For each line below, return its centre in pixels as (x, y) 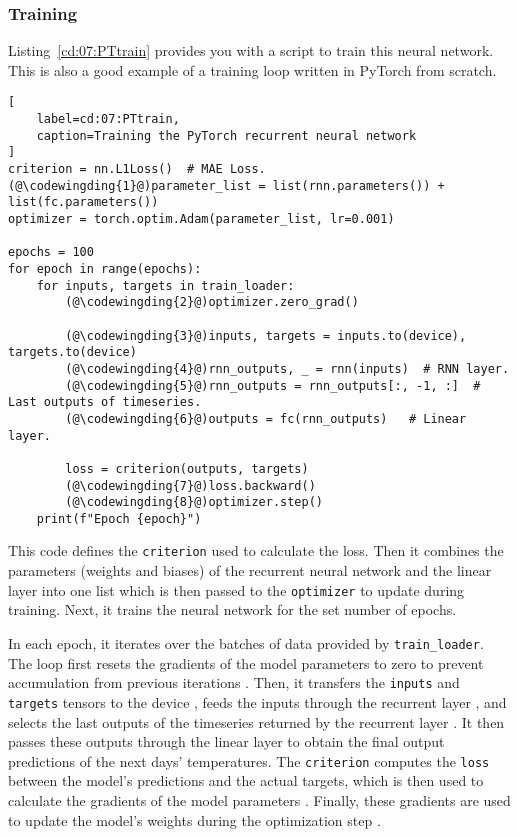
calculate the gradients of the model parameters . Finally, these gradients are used (259, 799)
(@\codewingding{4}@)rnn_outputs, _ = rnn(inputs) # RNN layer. (287, 368)
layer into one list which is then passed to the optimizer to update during (236, 589)
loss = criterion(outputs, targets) (187, 468)
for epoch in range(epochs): (105, 268)
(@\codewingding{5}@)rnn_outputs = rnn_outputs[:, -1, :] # (273, 385)
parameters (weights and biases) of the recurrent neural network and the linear (250, 570)
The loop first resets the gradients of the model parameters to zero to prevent (246, 662)
